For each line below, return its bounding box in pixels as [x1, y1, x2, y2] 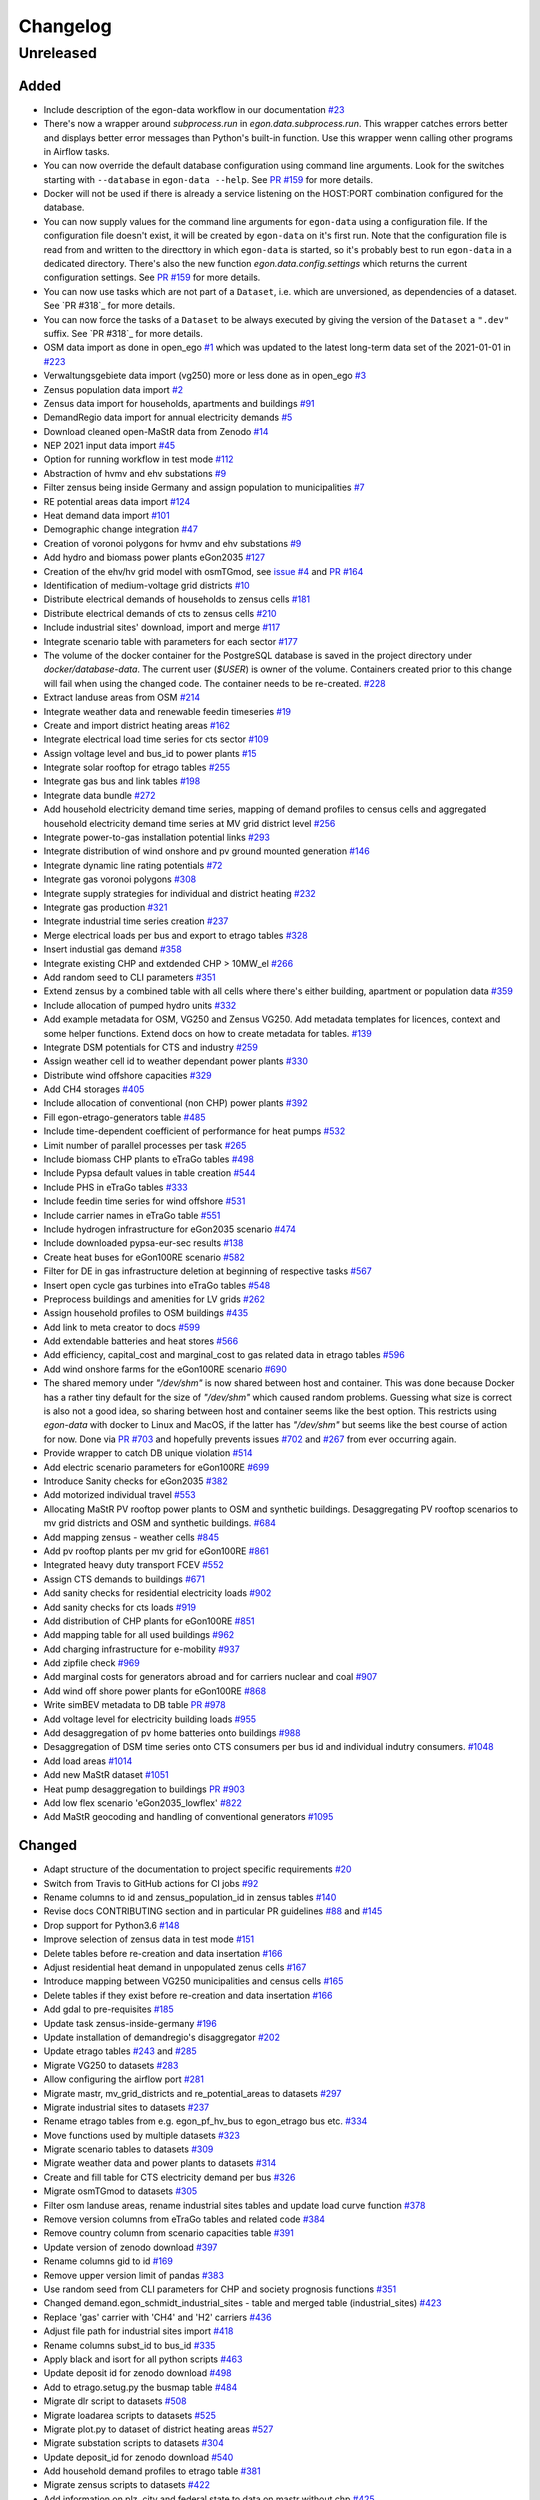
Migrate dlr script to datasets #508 [43, 2395, 187, 2407]
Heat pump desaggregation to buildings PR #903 [43, 1783, 245, 1795]
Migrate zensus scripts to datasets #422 [43, 2479, 210, 2491]
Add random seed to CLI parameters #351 [43, 971, 216, 983]
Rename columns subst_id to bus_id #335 [43, 2339, 216, 2351]
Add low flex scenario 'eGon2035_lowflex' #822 [43, 1796, 242, 1809]
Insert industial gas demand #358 [43, 943, 182, 955]
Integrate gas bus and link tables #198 [43, 775, 201, 787]
